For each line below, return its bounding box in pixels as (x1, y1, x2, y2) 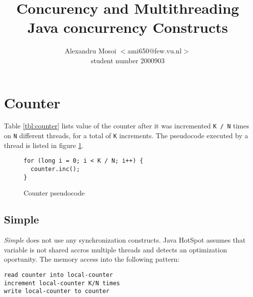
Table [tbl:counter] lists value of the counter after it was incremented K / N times (4, 121, 250, 131)
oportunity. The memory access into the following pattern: (4, 254, 180, 264)
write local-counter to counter (4, 288, 110, 295)
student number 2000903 (90, 55, 165, 65)
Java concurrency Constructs (28, 17, 228, 37)
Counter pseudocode (24, 188, 85, 198)
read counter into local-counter (4, 271, 113, 278)
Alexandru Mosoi (64, 46, 116, 56)
